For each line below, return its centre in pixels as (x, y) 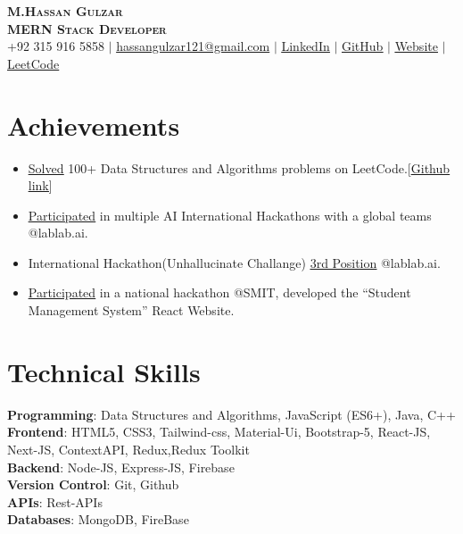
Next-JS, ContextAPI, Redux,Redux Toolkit (128, 449)
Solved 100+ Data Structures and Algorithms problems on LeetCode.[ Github (239, 167)
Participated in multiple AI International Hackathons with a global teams (230, 215)
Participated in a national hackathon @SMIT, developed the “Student (219, 292)
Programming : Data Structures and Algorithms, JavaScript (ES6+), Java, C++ (231, 414)
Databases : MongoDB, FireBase (98, 519)
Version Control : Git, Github (93, 484)
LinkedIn (306, 46)
